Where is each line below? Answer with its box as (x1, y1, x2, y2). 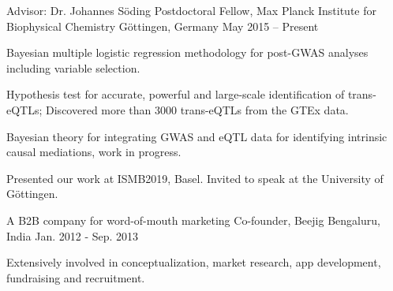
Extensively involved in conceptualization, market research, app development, (6, 254, 381, 270)
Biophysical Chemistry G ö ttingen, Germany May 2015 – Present (6, 17, 319, 34)
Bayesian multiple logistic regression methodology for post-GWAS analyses (6, 44, 369, 61)
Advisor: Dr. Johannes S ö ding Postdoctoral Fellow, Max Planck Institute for (6, 2, 376, 18)
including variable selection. (6, 59, 140, 76)
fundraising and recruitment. (6, 269, 145, 285)
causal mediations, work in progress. (6, 144, 182, 160)
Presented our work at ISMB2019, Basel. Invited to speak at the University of (6, 170, 384, 186)
